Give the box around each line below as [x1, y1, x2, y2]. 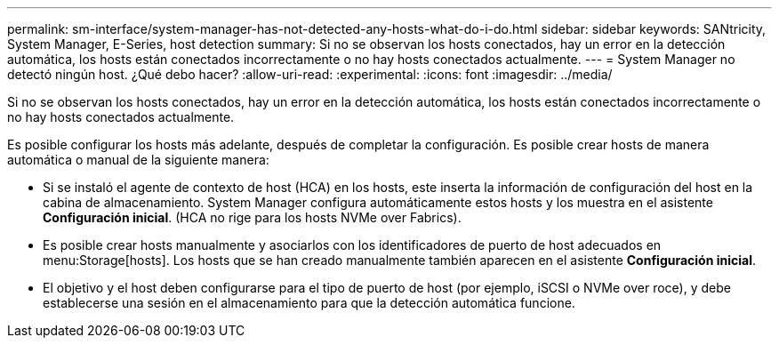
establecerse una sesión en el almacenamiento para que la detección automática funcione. [43, 295, 575, 310]
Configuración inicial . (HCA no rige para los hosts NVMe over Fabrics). [43, 210, 462, 225]
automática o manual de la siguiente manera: [7, 152, 269, 167]
